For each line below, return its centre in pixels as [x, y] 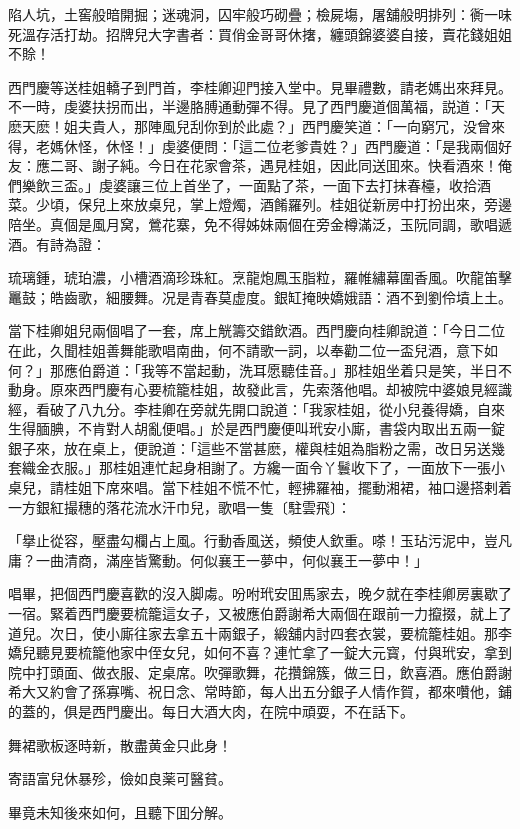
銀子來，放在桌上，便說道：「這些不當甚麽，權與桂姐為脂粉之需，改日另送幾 [256, 447]
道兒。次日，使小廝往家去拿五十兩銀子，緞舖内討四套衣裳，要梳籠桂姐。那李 [260, 632]
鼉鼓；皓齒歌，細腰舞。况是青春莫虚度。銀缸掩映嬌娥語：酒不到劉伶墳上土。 [260, 296]
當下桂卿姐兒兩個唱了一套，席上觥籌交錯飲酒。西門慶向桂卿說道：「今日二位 [256, 330]
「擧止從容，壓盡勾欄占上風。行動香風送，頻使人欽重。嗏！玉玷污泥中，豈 [253, 540]
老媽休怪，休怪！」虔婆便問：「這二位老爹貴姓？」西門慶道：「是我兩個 [266, 145]
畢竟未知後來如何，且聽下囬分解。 [120, 811]
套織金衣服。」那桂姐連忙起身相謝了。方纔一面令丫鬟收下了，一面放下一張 [249, 467]
